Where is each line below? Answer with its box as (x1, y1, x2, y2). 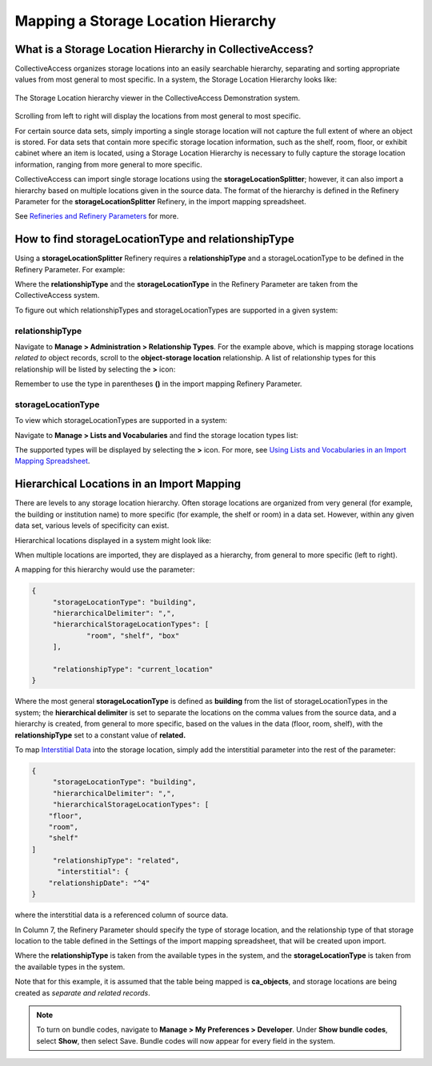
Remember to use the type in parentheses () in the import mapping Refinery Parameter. (14, 379, 302, 388)
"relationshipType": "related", (52, 856, 180, 865)
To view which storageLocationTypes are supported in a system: (14, 416, 228, 425)
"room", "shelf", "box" (86, 631, 180, 640)
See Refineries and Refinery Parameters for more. (14, 211, 179, 221)
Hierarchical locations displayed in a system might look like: (14, 535, 212, 545)
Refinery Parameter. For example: (14, 264, 126, 274)
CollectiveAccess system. (14, 291, 100, 300)
